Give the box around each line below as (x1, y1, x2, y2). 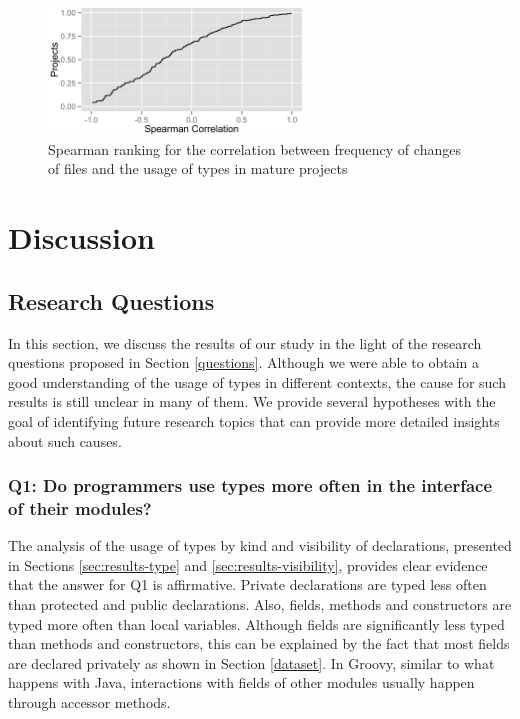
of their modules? (8, 495, 152, 520)
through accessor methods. (8, 692, 171, 712)
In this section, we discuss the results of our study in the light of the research (8, 332, 482, 353)
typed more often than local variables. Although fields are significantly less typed (8, 613, 505, 634)
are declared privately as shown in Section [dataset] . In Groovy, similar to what (8, 652, 495, 673)
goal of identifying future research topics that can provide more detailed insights (8, 410, 500, 431)
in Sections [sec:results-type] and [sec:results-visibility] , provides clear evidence (8, 554, 488, 575)
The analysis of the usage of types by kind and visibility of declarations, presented (8, 535, 512, 556)
